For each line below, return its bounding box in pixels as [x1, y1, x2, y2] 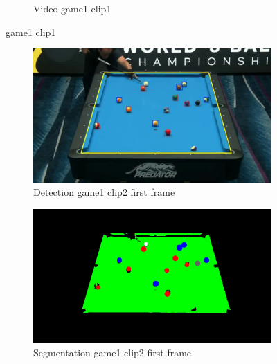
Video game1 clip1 [33, 1, 111, 15]
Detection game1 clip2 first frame [33, 185, 175, 199]
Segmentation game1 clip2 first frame [33, 345, 192, 359]
